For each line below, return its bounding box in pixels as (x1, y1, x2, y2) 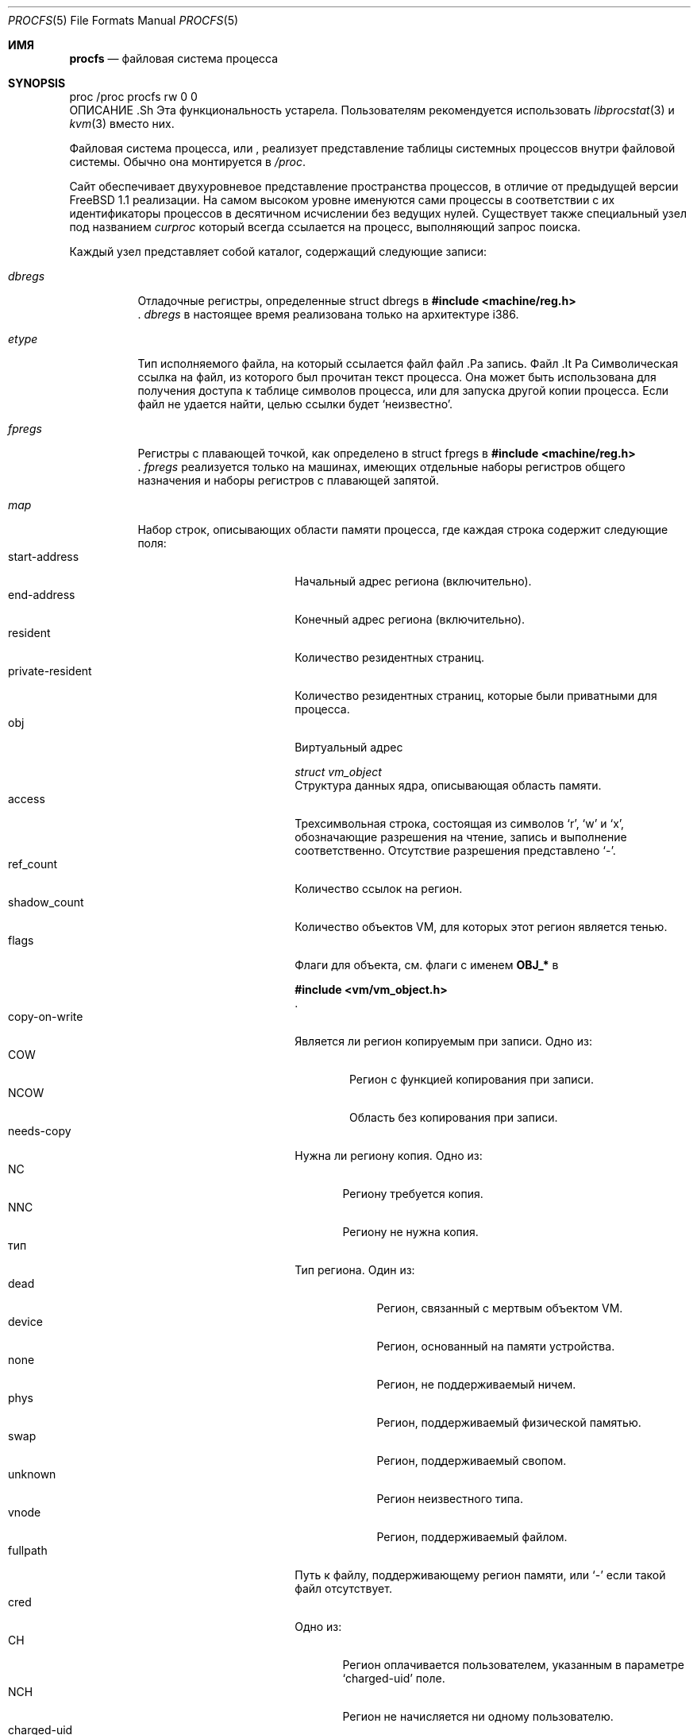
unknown (8, 1467, 56, 1481)
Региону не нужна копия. (342, 1225, 479, 1238)
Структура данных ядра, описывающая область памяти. (295, 779, 602, 792)
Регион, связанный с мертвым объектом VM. (376, 1301, 623, 1315)
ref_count (8, 857, 58, 871)
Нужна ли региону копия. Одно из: (295, 1149, 483, 1162)
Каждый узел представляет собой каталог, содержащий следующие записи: (69, 245, 487, 258)
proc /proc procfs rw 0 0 (69, 90, 198, 103)
